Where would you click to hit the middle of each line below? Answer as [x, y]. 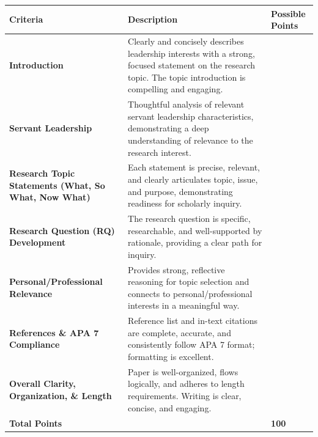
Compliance [35, 344]
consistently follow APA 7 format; [191, 344]
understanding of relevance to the [190, 140]
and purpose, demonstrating [180, 191]
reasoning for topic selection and [189, 281]
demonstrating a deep [168, 128]
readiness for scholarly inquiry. [185, 203]
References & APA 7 [54, 332]
